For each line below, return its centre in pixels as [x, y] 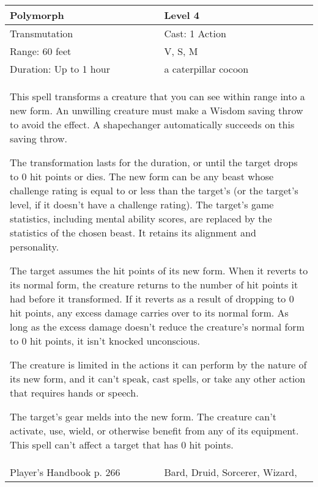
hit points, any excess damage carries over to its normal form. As [149, 313]
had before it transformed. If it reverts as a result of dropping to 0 [152, 298]
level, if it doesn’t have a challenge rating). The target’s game [142, 204]
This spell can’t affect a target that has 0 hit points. [122, 445]
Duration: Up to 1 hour [60, 69]
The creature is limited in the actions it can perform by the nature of [158, 364]
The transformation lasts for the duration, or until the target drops [154, 162]
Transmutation [42, 33]
